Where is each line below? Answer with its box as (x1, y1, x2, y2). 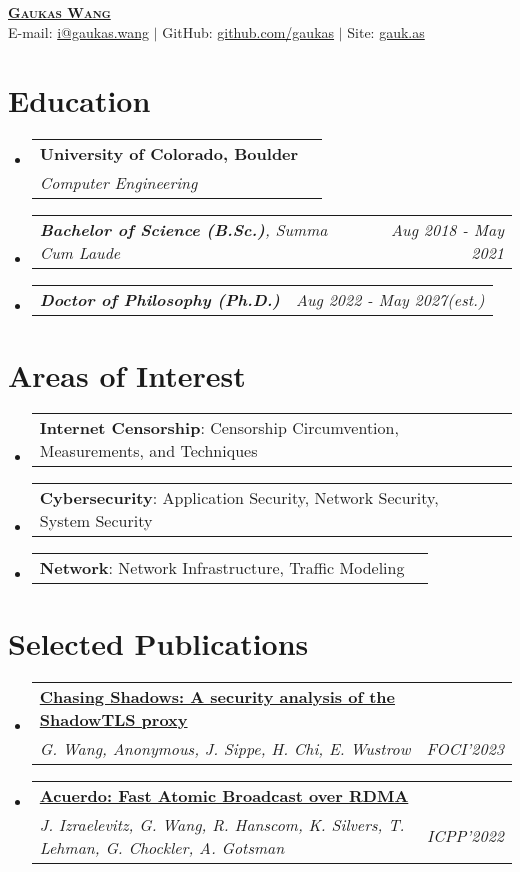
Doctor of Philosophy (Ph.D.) (39, 288, 280, 312)
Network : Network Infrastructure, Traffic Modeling (39, 556, 405, 580)
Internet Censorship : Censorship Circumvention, (39, 416, 399, 440)
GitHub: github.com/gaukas (162, 21, 335, 42)
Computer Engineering (39, 171, 198, 195)
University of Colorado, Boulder (39, 142, 299, 166)
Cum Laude (39, 241, 121, 265)
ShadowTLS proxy (39, 707, 188, 731)
